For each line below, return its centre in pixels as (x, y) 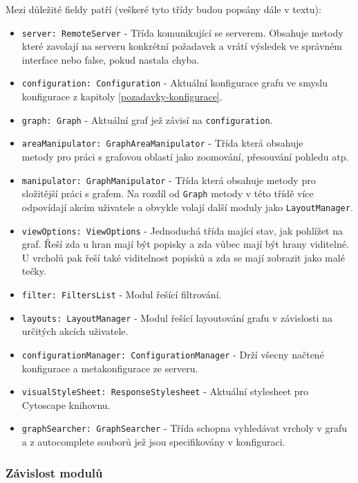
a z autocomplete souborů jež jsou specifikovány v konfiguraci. (153, 442)
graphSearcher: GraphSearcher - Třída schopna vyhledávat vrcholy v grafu (185, 428)
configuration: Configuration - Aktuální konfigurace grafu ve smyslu (175, 83)
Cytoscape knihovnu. (66, 404)
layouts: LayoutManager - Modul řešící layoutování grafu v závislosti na (177, 317)
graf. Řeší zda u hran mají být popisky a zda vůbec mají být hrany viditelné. (185, 244)
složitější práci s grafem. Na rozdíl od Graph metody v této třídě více (168, 193)
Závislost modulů (54, 472)
